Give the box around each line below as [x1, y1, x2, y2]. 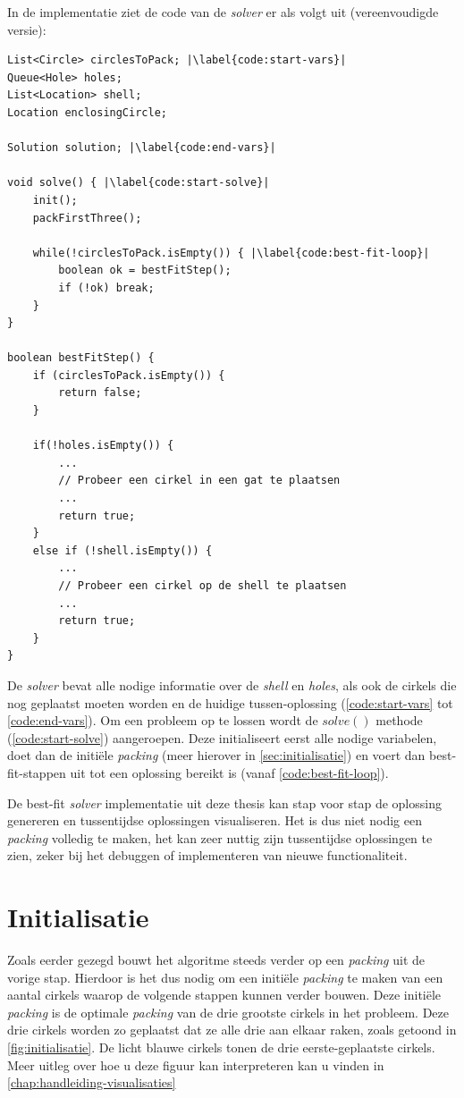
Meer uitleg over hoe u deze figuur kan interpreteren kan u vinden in [7, 1055, 384, 1074]
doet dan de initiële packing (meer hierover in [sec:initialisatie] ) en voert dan [7, 746, 426, 764]
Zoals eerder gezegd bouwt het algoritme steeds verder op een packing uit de [7, 950, 426, 969]
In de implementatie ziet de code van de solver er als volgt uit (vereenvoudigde [7, 3, 439, 21]
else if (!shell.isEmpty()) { [32, 544, 213, 557]
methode [375, 711, 423, 730]
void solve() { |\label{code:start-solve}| [7, 176, 270, 190]
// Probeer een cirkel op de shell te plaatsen [58, 579, 347, 592]
